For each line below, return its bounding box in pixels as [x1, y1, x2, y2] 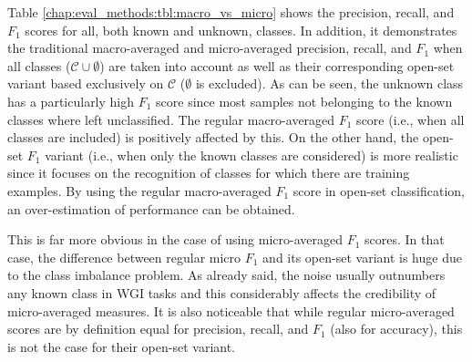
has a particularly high [7, 91, 135, 110]
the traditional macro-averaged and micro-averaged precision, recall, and [7, 38, 412, 57]
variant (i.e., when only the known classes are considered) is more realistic [45, 145, 458, 164]
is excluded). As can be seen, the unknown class [195, 74, 464, 93]
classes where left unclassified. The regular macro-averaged [7, 109, 335, 129]
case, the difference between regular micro [7, 247, 241, 266]
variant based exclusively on [7, 74, 164, 93]
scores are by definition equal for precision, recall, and [7, 319, 309, 338]
